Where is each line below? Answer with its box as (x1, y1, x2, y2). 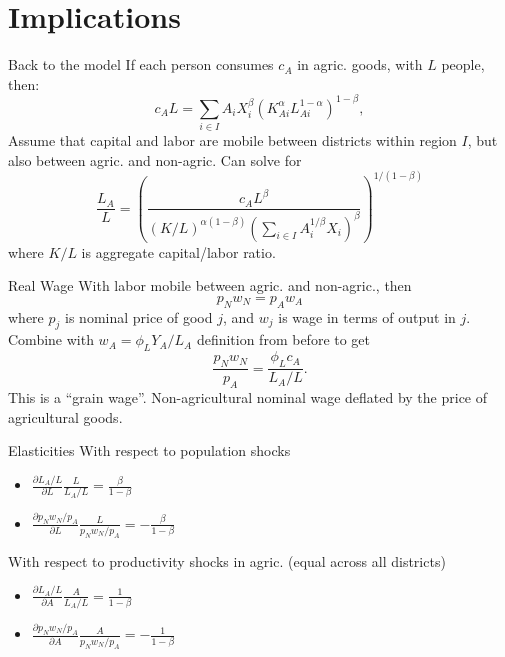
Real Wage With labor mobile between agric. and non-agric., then (8, 275, 412, 296)
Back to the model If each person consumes (8, 54, 274, 75)
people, (441, 54, 485, 75)
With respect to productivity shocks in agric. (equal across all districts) (8, 550, 446, 571)
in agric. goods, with (297, 54, 423, 75)
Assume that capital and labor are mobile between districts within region (8, 130, 457, 151)
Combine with (8, 329, 94, 350)
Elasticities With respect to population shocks (8, 440, 291, 461)
